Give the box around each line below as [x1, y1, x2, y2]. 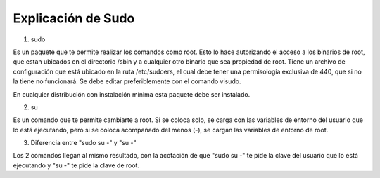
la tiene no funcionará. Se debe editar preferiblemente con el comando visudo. [13, 77, 241, 85]
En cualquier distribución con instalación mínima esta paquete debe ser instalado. [13, 90, 251, 98]
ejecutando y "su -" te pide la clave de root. [13, 161, 140, 170]
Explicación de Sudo [13, 11, 135, 26]
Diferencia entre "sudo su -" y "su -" [30, 139, 137, 147]
